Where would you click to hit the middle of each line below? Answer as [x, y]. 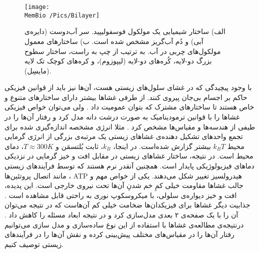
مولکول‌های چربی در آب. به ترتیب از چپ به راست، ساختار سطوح [123, 51]
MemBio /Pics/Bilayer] [62, 15]
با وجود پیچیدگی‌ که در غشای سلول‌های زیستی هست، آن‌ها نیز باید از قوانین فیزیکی [128, 87]
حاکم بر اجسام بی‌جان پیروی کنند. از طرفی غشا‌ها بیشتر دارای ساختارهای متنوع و [126, 97]
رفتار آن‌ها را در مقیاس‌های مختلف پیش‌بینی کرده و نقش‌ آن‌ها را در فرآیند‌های [120, 234]
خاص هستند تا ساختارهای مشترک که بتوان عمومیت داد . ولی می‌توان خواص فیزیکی [129, 107]
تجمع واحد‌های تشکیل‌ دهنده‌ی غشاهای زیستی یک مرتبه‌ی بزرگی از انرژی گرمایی [124, 136]
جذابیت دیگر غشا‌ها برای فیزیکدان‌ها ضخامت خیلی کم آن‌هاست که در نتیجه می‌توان [128, 205]
